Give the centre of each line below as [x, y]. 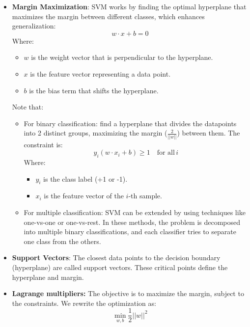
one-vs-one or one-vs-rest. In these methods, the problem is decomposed [132, 222]
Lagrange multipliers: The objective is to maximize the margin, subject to [128, 293]
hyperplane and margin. [48, 277]
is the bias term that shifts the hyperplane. [94, 90]
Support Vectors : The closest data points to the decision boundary [116, 258]
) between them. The [208, 133]
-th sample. [145, 196]
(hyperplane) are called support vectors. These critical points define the [120, 267]
